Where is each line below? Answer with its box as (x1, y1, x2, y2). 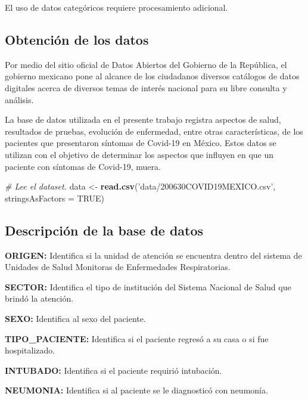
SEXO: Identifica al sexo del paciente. (5, 312, 146, 324)
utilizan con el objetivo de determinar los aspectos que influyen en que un (5, 148, 274, 160)
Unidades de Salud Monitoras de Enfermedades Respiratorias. (5, 261, 231, 273)
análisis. (5, 93, 34, 106)
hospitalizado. (5, 344, 55, 356)
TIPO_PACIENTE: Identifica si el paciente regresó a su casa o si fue (5, 332, 269, 345)
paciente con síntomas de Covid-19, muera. (5, 160, 161, 172)
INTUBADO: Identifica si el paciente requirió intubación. (5, 364, 222, 376)
